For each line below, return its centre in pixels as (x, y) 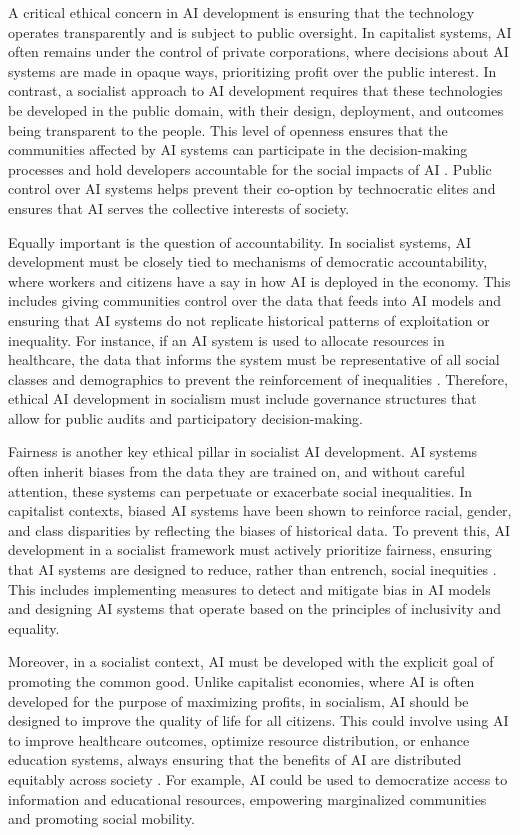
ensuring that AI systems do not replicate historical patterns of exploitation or (249, 319)
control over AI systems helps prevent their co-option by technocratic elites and (252, 188)
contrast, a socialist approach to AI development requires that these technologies (255, 90)
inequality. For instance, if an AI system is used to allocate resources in (226, 339)
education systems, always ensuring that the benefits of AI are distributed (235, 759)
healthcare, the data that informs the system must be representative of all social (254, 359)
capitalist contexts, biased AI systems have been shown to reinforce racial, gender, (260, 510)
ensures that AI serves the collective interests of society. (179, 207)
